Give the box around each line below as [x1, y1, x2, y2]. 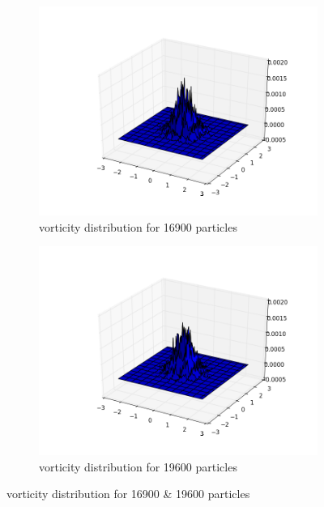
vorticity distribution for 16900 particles [39, 218, 237, 235]
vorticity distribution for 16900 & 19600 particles [6, 485, 250, 502]
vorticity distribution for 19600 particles [39, 458, 237, 475]
